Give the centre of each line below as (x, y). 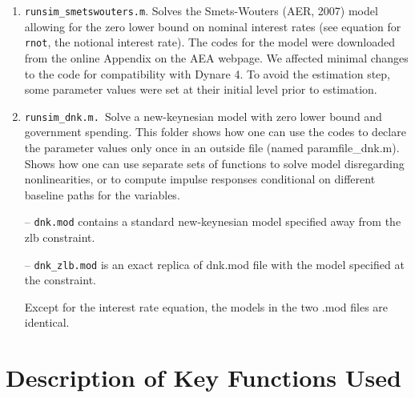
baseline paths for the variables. (102, 194)
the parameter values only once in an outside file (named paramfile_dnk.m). (212, 147)
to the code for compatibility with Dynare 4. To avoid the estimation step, (207, 73)
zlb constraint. (60, 237)
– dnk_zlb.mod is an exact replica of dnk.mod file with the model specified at (214, 264)
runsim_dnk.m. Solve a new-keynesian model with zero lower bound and (203, 116)
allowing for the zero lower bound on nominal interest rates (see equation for (213, 26)
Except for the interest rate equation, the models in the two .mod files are (206, 306)
